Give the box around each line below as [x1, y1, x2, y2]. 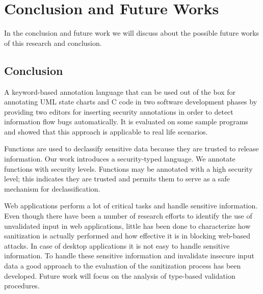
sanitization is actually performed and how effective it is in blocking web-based [4, 230, 250, 241]
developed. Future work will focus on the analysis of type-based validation [4, 270, 235, 281]
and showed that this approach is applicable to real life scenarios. [4, 126, 208, 137]
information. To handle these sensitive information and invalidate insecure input [4, 250, 254, 261]
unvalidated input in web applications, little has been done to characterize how [4, 220, 251, 231]
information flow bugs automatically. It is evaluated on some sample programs [4, 116, 248, 127]
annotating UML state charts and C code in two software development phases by [4, 96, 257, 107]
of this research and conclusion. [4, 37, 102, 48]
